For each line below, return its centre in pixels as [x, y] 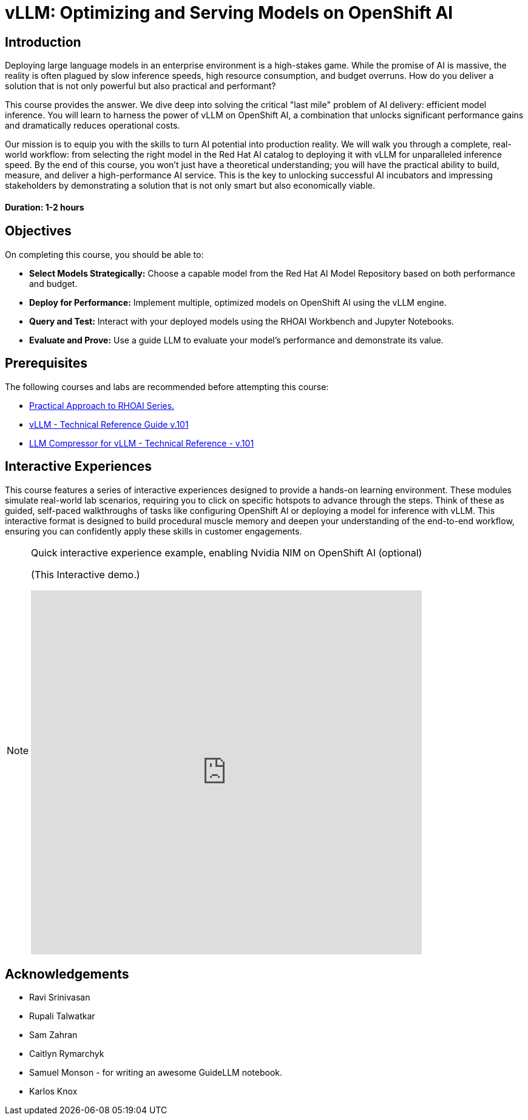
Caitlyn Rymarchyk [67, 1054]
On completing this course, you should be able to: [104, 254]
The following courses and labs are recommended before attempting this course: [167, 386]
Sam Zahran [53, 1035]
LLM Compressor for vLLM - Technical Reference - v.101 [142, 443]
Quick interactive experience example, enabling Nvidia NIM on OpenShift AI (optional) [227, 552]
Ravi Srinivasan [60, 997]
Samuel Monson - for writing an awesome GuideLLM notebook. [156, 1073]
